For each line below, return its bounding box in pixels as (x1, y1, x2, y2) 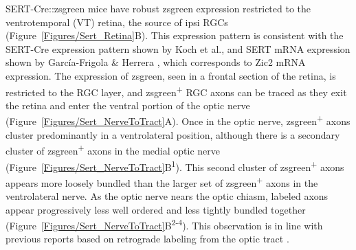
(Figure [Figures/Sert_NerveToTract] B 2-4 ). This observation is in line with (5, 216, 323, 232)
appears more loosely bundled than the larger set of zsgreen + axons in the (5, 173, 318, 190)
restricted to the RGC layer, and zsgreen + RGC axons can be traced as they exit (5, 82, 347, 99)
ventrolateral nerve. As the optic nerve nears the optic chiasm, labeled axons (5, 189, 329, 203)
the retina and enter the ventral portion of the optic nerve (5, 98, 250, 112)
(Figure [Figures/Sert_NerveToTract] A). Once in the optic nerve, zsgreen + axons (5, 112, 351, 128)
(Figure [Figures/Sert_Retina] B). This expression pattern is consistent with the (5, 28, 344, 43)
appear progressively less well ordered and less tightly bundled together (5, 202, 306, 216)
